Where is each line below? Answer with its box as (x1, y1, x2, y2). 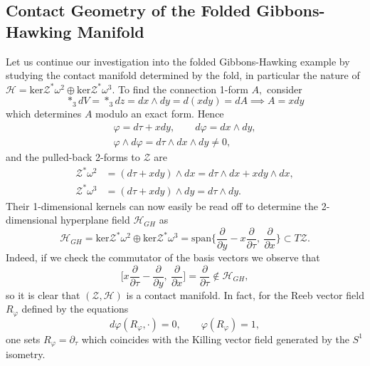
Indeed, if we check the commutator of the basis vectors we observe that (6, 249, 320, 264)
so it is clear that (6, 287, 80, 302)
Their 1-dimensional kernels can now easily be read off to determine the (6, 198, 319, 213)
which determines (6, 106, 82, 121)
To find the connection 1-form (118, 81, 248, 96)
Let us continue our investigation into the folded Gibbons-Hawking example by (6, 53, 350, 68)
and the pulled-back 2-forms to (6, 150, 140, 164)
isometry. (6, 347, 46, 362)
